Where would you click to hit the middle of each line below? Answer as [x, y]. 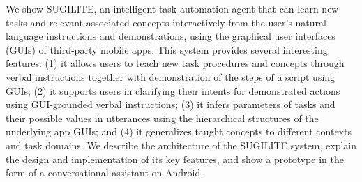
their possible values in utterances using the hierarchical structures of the [162, 117]
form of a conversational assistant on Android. [105, 173]
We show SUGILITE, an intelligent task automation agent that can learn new [172, 8]
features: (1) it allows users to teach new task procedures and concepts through [175, 63]
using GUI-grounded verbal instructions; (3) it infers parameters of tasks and [171, 104]
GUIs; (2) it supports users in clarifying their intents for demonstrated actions [173, 90]
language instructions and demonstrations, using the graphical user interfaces [171, 36]
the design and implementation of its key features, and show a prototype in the [175, 159]
